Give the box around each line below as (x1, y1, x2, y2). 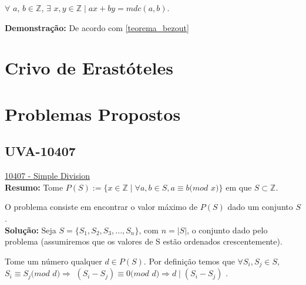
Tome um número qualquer (5, 255, 102, 267)
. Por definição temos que (143, 255, 235, 267)
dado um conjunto (227, 201, 293, 213)
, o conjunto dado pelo (187, 223, 268, 236)
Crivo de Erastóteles (5, 56, 173, 80)
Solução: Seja (5, 223, 56, 236)
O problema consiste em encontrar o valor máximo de (5, 201, 198, 213)
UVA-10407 (5, 142, 76, 160)
